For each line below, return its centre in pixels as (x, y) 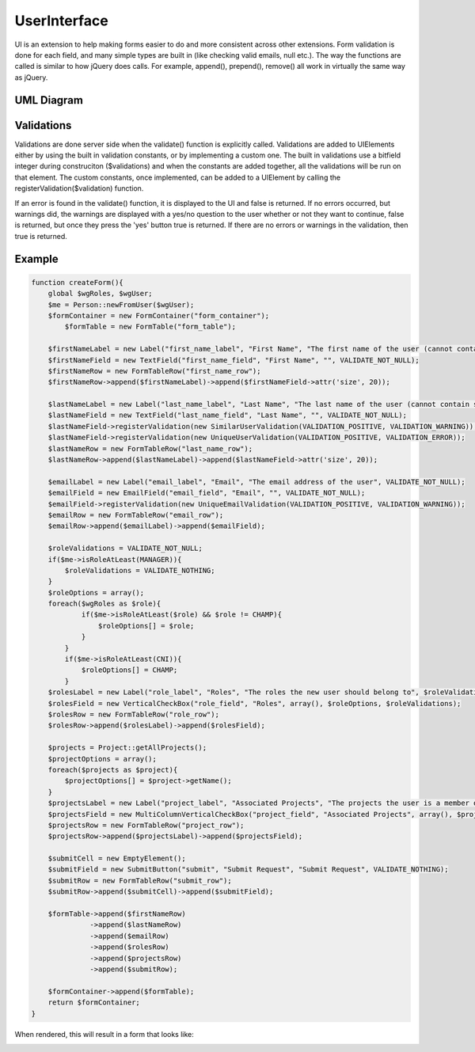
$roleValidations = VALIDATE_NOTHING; (140, 570)
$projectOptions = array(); (103, 759)
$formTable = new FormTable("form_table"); (150, 327)
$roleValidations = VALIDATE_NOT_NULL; (125, 549)
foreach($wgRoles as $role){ (104, 604)
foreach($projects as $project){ (113, 769)
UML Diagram (49, 100)
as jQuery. (31, 77)
